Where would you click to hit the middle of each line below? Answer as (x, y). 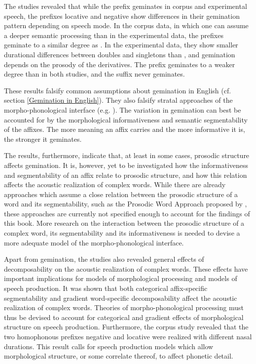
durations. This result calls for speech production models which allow (109, 346)
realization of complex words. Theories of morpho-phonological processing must (124, 307)
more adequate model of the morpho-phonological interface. (94, 242)
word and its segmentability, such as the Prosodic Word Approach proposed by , (126, 204)
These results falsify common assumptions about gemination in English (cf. (118, 90)
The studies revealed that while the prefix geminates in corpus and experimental (126, 6)
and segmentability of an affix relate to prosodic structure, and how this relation (126, 175)
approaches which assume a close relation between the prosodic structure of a (121, 194)
